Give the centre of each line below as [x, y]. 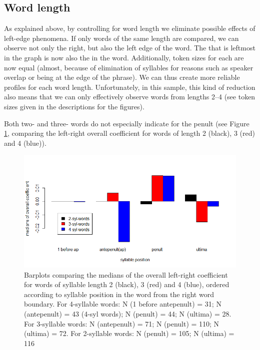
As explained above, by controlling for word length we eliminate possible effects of [130, 28]
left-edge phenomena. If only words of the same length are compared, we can [121, 38]
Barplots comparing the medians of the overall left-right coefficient [126, 274]
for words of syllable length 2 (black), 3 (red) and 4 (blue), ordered [127, 284]
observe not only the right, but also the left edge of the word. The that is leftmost [130, 48]
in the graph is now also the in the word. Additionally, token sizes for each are [124, 57]
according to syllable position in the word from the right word [119, 294]
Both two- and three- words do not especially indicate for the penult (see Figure [127, 123]
